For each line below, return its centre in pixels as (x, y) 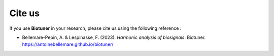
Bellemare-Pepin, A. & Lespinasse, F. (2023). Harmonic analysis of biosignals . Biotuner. (114, 37)
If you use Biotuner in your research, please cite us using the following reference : (95, 28)
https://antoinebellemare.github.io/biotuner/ (68, 44)
